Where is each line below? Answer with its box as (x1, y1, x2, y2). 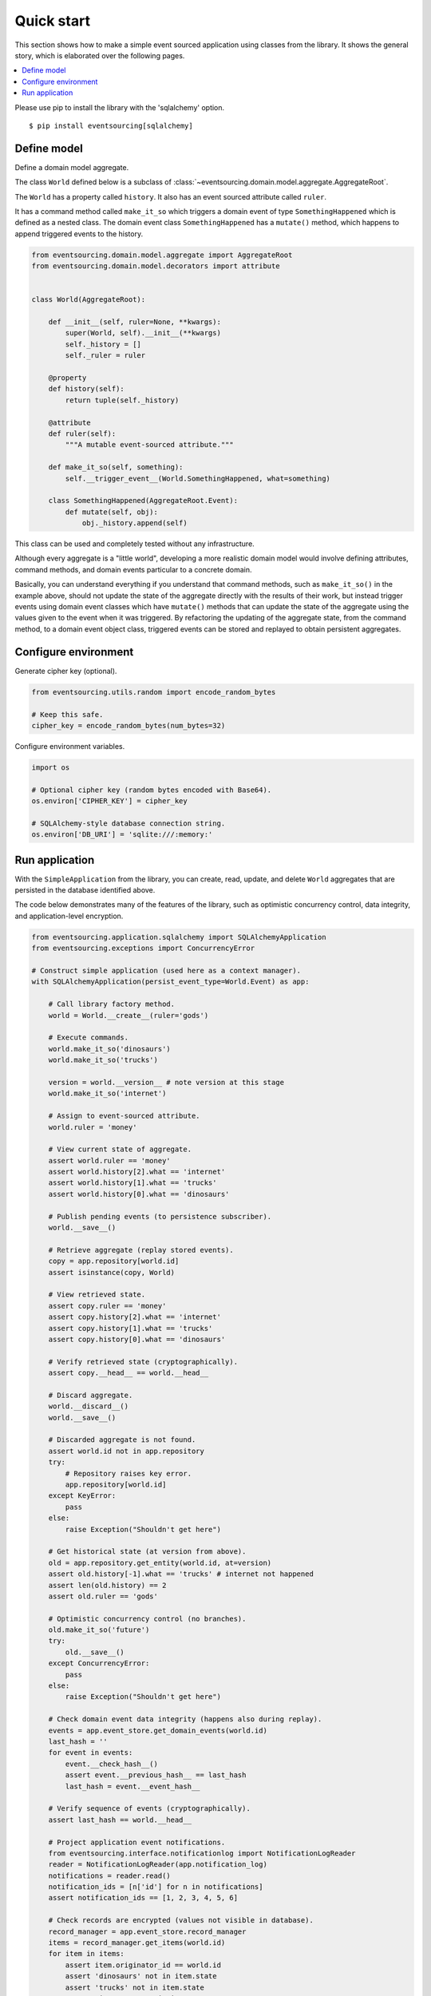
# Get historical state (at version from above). (48, 1547, 247, 1556)
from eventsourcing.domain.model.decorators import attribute (31, 262, 280, 271)
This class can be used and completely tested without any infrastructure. (14, 539, 255, 549)
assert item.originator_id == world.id (65, 1960, 221, 1970)
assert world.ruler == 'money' (48, 1156, 171, 1165)
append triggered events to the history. (14, 228, 144, 239)
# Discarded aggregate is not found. (48, 1436, 196, 1444)
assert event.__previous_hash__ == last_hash (65, 1771, 247, 1780)
